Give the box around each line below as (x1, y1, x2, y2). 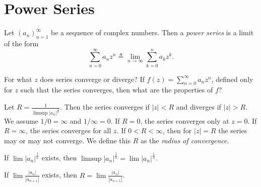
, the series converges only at (140, 115, 229, 126)
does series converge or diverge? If (40, 73, 145, 84)
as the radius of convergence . (140, 135, 229, 145)
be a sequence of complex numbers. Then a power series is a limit (51, 27, 254, 38)
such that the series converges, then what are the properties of (20, 84, 213, 95)
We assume (4, 115, 38, 126)
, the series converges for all (26, 125, 111, 136)
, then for (163, 125, 192, 136)
